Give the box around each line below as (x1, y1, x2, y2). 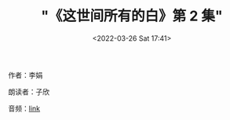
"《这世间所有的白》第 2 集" (41, 7, 223, 25)
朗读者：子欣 (8, 87, 49, 96)
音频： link (8, 104, 41, 113)
